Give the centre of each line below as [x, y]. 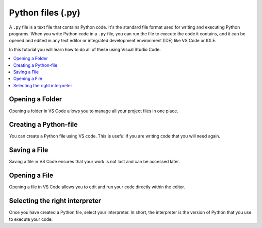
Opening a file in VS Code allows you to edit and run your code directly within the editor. [97, 187]
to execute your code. [31, 219]
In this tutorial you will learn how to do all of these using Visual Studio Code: [85, 49]
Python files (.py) [45, 13]
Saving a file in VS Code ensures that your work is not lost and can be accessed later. [94, 162]
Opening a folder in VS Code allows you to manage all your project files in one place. [94, 111]
